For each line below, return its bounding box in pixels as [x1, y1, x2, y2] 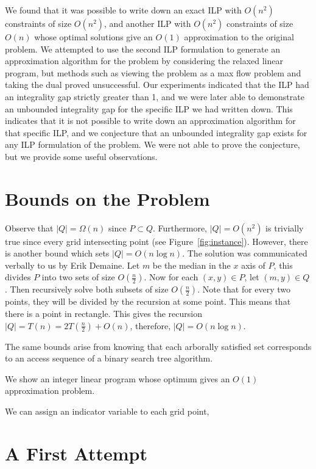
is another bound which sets [5, 247, 110, 260]
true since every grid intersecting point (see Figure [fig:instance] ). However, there [5, 234, 308, 247]
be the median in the [152, 258, 231, 271]
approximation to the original [184, 31, 294, 43]
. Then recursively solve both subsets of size [5, 283, 169, 296]
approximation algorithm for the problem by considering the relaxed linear [5, 54, 283, 67]
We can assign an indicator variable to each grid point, [5, 405, 209, 417]
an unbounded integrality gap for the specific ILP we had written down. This [5, 102, 293, 115]
